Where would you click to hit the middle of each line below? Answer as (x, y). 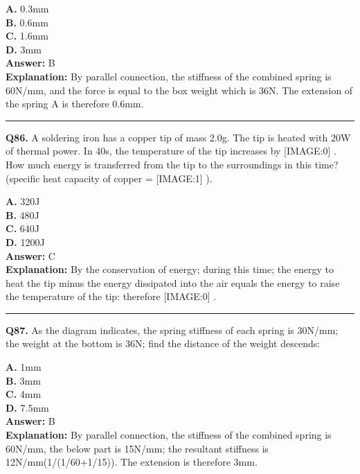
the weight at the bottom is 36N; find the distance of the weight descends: (163, 343)
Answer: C (30, 255)
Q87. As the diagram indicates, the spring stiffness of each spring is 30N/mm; (172, 330)
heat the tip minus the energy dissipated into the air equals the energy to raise (173, 282)
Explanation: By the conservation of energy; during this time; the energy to (170, 269)
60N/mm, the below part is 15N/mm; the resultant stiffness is (137, 448)
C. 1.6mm (27, 36)
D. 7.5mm (27, 407)
